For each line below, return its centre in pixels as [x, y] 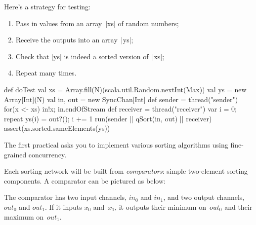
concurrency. [47, 154]
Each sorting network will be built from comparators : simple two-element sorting [126, 171]
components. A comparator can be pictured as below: [85, 180]
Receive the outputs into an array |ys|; [74, 40]
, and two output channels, [204, 197]
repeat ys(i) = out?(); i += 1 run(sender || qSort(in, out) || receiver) [108, 118]
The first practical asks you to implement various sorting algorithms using [116, 144]
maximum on [24, 216]
